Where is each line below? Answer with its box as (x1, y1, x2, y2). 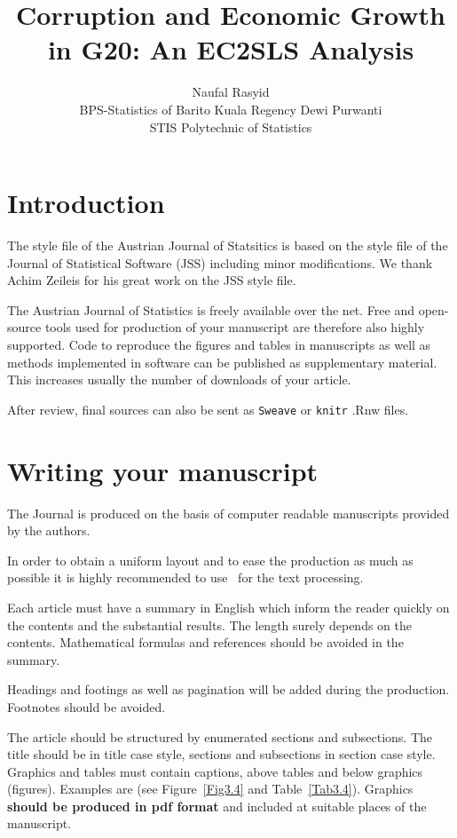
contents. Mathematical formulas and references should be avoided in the (7, 633, 404, 652)
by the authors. (7, 521, 91, 540)
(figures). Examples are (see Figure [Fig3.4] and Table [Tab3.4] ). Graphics (7, 779, 414, 798)
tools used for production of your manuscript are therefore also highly (44, 318, 425, 336)
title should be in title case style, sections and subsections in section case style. (7, 745, 436, 763)
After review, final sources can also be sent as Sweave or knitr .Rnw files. (7, 399, 409, 418)
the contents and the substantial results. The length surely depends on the (7, 615, 413, 634)
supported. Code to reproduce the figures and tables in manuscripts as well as (7, 336, 431, 353)
